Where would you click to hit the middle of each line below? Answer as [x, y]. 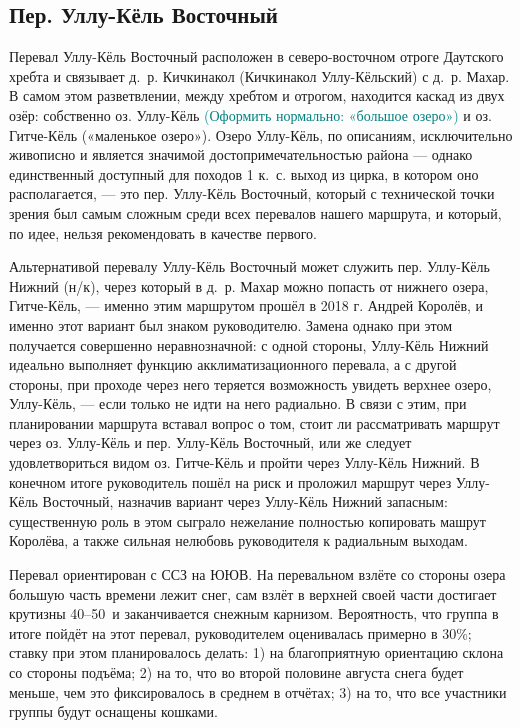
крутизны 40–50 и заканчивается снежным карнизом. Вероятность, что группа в [254, 613]
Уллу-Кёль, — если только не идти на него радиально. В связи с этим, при [238, 403]
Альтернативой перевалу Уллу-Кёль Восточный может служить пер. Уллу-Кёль [249, 266]
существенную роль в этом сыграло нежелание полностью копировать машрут [247, 520]
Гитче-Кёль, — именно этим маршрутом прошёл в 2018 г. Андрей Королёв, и [246, 305]
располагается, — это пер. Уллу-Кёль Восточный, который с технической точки [252, 193]
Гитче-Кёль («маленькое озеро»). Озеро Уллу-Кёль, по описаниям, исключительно [261, 134]
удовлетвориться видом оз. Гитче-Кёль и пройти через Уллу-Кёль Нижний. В [244, 462]
